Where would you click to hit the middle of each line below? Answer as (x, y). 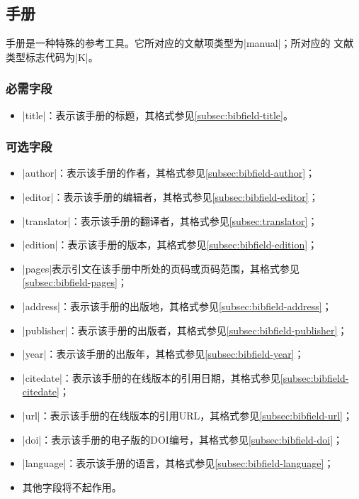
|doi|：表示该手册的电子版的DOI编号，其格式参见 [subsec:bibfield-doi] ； (183, 439)
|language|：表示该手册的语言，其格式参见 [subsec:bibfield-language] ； (178, 463)
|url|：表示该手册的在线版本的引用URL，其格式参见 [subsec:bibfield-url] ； (187, 415)
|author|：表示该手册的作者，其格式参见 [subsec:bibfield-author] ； (169, 173)
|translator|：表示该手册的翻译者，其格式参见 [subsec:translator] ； (170, 220)
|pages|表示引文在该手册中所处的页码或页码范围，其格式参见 (161, 268)
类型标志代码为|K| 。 (52, 56)
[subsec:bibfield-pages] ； (75, 282)
